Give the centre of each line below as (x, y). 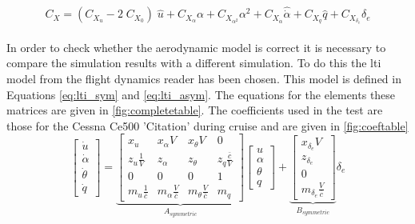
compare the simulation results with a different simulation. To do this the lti (194, 63)
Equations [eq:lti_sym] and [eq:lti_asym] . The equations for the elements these (201, 94)
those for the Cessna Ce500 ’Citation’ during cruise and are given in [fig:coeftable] (207, 125)
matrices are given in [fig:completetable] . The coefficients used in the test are (195, 110)
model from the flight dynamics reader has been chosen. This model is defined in (204, 79)
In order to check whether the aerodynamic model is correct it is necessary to (196, 47)
